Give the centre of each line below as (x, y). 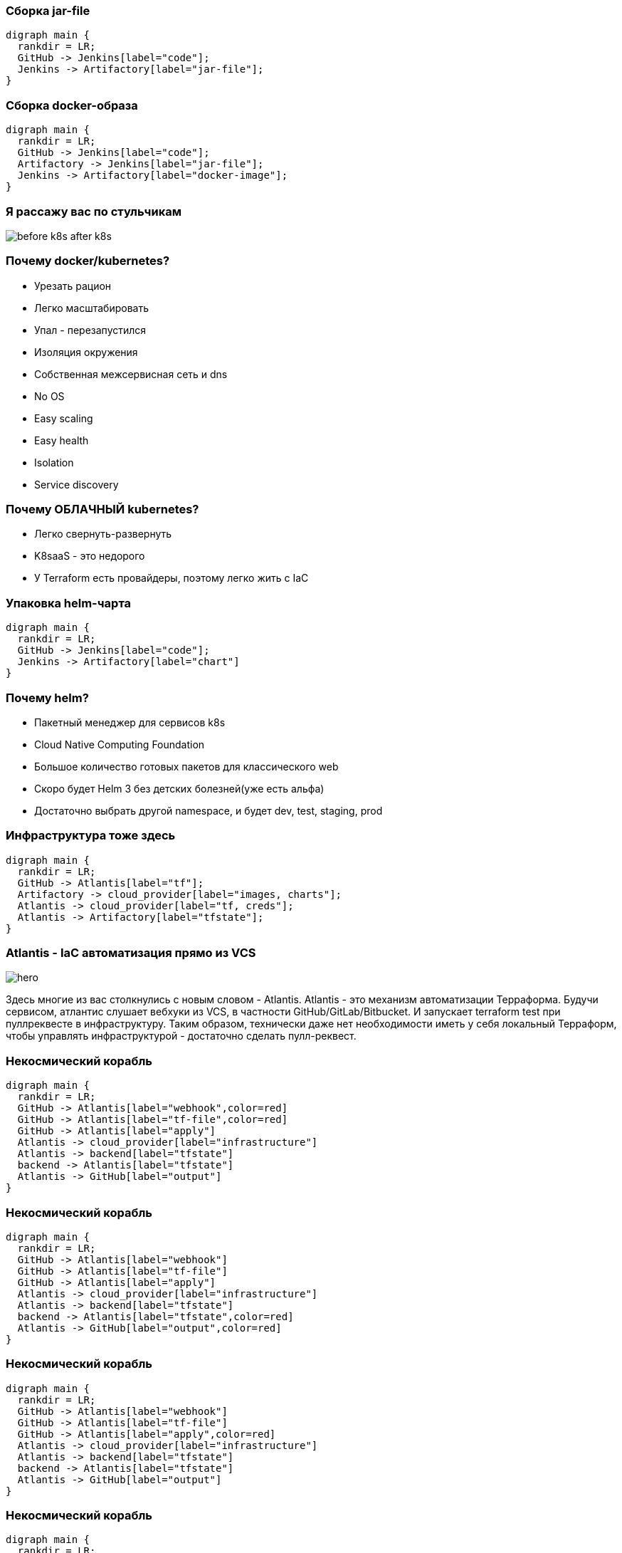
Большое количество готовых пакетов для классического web (186, 766)
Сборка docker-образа (72, 105)
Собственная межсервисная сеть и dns (131, 374)
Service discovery (77, 484)
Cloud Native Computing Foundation (120, 744)
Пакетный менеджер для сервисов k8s (130, 722)
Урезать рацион (73, 286)
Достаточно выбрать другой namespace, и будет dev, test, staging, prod (209, 810)
